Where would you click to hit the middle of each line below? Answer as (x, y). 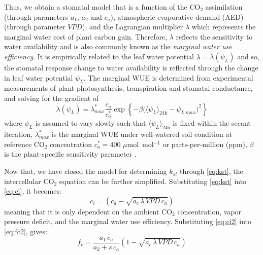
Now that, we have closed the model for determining (86, 171)
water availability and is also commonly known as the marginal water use (118, 46)
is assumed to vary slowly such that (91, 123)
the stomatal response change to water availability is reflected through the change (131, 67)
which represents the (224, 27)
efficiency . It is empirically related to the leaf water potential (99, 56)
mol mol (140, 144)
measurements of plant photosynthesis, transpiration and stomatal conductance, (128, 88)
